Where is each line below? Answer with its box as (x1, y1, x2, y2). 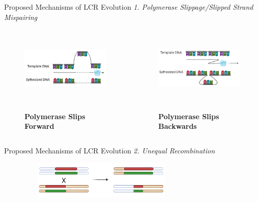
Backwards (158, 121, 197, 131)
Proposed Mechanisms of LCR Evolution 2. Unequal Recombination (4, 145, 215, 156)
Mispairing (4, 11, 37, 22)
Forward (24, 121, 55, 131)
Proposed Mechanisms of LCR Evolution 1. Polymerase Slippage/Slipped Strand (4, 2, 253, 12)
